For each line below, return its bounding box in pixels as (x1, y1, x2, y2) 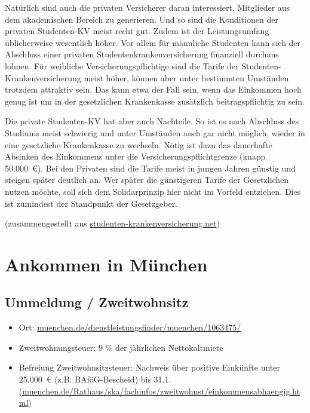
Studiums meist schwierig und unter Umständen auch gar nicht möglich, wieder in (5, 126, 305, 139)
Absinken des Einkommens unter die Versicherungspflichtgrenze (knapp (5, 150, 266, 163)
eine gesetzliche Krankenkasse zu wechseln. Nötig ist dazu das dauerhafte (5, 138, 272, 151)
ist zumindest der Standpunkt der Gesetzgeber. (5, 197, 178, 209)
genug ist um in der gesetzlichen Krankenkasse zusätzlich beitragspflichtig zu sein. (5, 94, 305, 107)
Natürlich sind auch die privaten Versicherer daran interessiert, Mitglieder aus (5, 1, 290, 13)
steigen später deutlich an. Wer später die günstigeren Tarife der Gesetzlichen (5, 173, 289, 186)
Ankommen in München (5, 252, 208, 276)
